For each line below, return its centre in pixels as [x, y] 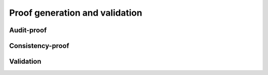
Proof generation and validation [76, 13]
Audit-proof [28, 30]
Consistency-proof [39, 46]
